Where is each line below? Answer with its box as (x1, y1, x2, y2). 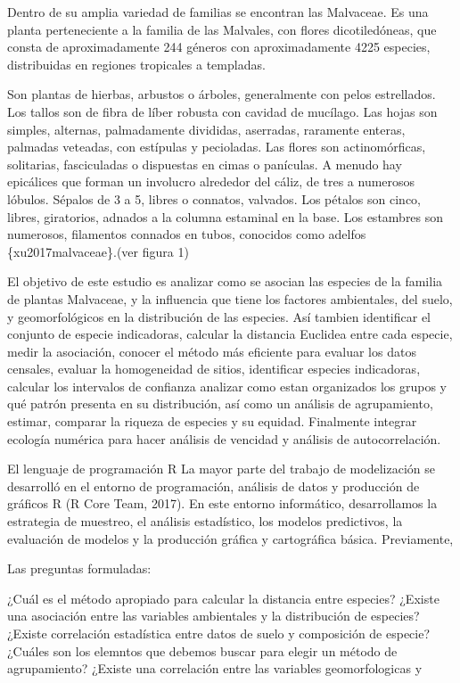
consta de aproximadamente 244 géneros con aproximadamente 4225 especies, (7, 37, 431, 56)
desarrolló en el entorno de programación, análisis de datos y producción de (7, 476, 420, 495)
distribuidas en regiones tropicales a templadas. (7, 54, 266, 73)
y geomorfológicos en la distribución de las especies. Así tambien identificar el (7, 307, 431, 325)
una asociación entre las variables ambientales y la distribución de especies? (7, 606, 420, 625)
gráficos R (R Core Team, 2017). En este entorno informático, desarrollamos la (7, 494, 438, 513)
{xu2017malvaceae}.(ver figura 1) (7, 242, 189, 260)
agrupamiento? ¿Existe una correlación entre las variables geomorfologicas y (7, 659, 423, 678)
